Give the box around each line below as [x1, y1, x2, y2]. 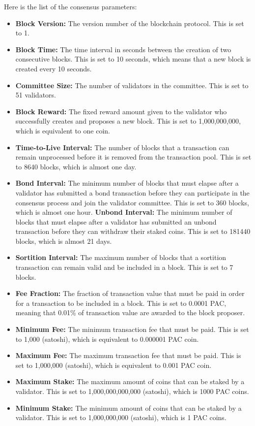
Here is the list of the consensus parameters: [4, 1, 137, 11]
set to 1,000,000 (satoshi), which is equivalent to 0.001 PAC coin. [15, 360, 212, 370]
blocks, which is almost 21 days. [15, 235, 112, 246]
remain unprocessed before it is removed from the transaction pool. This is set [15, 152, 252, 162]
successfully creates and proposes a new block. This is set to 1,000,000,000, [15, 116, 241, 126]
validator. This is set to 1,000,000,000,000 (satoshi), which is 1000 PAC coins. [15, 386, 249, 396]
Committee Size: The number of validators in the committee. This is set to [15, 80, 249, 90]
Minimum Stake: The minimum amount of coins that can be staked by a [15, 402, 242, 413]
